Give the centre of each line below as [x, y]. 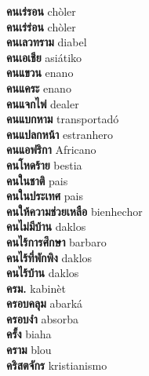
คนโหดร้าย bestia [44, 164]
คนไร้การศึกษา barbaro [56, 241]
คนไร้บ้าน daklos [43, 273]
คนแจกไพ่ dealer [43, 103]
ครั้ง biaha [29, 334]
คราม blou [29, 350]
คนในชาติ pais [37, 180]
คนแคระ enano [39, 88]
